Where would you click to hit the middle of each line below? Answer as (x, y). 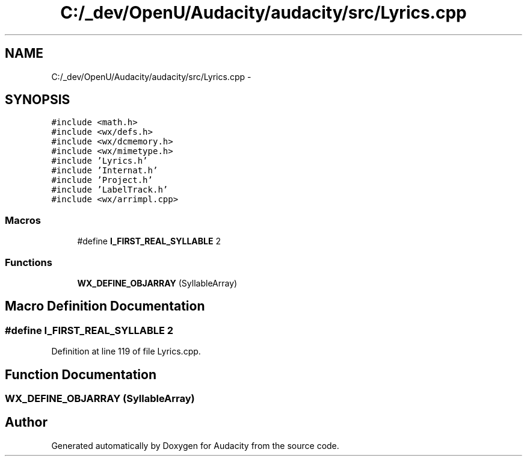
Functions (29, 262)
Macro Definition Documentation (105, 306)
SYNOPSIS (38, 100)
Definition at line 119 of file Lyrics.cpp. (126, 351)
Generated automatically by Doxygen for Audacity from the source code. (195, 445)
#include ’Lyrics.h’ (100, 161)
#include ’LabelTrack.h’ (110, 190)
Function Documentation (81, 374)
